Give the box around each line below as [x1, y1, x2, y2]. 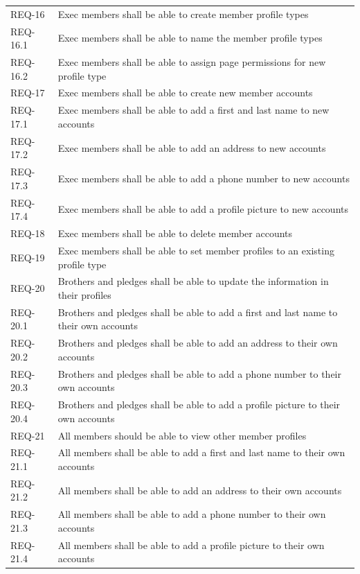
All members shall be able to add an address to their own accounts [57, 482, 342, 497]
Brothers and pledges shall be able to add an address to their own [57, 336, 338, 350]
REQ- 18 [10, 226, 45, 241]
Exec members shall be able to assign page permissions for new [57, 55, 326, 69]
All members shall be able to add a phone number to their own [57, 507, 326, 521]
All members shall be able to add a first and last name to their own [57, 445, 345, 460]
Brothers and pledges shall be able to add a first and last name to [57, 304, 338, 319]
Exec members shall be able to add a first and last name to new [57, 103, 330, 117]
